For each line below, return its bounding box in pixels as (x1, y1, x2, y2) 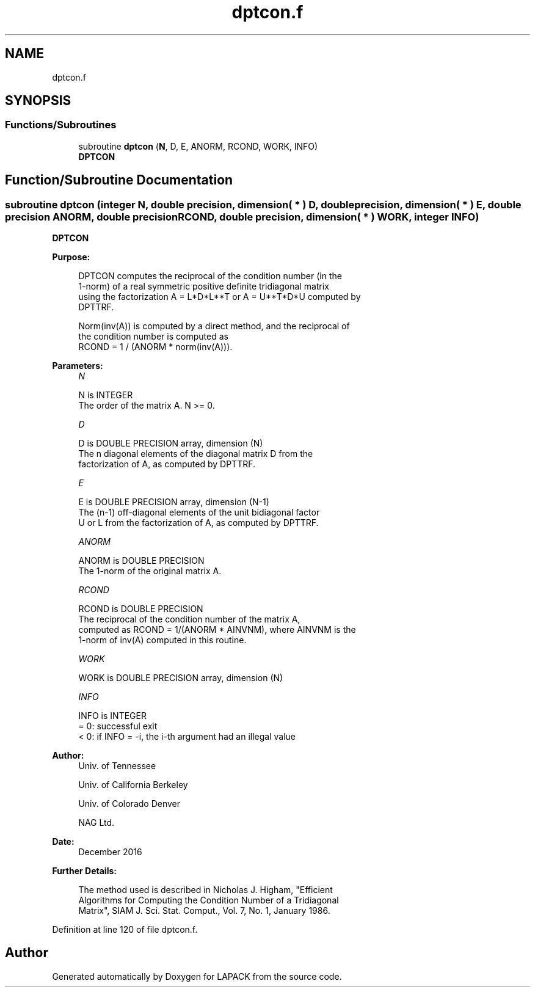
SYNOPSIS (5, 93, 71, 109)
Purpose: (52, 252, 90, 263)
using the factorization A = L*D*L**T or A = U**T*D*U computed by (78, 291, 361, 302)
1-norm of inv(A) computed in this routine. (78, 635, 247, 646)
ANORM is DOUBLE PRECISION (78, 555, 205, 566)
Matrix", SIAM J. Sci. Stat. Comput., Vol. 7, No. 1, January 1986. (78, 905, 330, 916)
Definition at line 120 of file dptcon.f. (52, 924, 198, 935)
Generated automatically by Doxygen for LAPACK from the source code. (52, 971, 342, 982)
